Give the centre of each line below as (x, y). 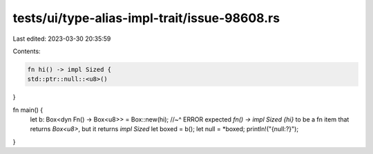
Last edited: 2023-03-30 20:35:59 (62, 39)
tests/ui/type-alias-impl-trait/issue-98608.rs (146, 18)
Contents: (27, 51)
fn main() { (28, 110)
